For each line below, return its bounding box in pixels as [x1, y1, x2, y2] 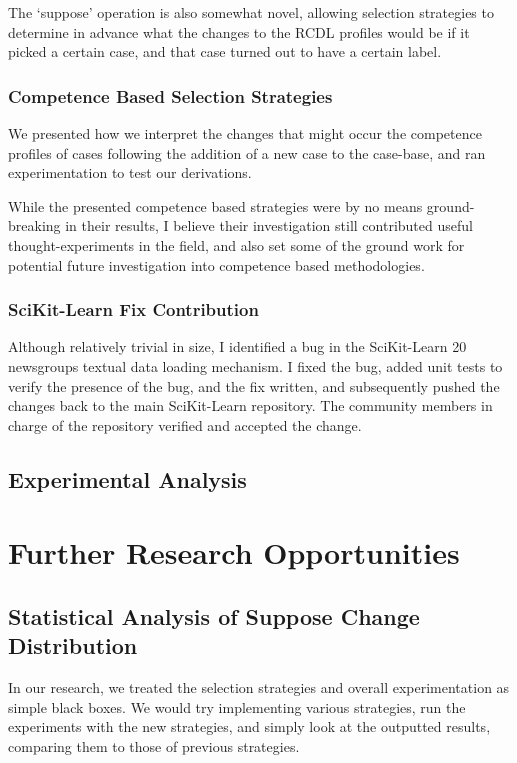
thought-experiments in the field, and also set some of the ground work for [8, 234, 465, 255]
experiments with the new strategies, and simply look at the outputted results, [8, 716, 491, 737]
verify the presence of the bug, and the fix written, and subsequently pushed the [8, 375, 500, 396]
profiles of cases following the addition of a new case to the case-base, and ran [8, 142, 486, 163]
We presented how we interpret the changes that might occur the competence [8, 123, 482, 143]
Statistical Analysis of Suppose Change [8, 600, 420, 631]
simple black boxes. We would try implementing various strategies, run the [8, 696, 466, 717]
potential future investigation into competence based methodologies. [8, 254, 425, 275]
